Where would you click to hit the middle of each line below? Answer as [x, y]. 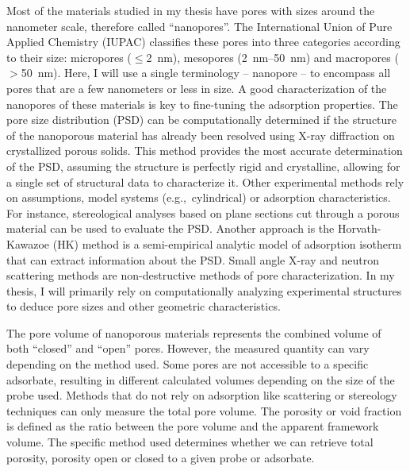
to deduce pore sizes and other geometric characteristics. [144, 306]
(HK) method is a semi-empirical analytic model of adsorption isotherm [227, 243]
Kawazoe [28, 243]
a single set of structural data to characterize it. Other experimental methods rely [205, 181]
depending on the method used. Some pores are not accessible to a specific [188, 364]
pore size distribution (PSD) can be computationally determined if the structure [202, 120]
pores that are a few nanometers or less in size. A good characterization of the [197, 88]
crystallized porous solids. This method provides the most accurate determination [205, 151]
